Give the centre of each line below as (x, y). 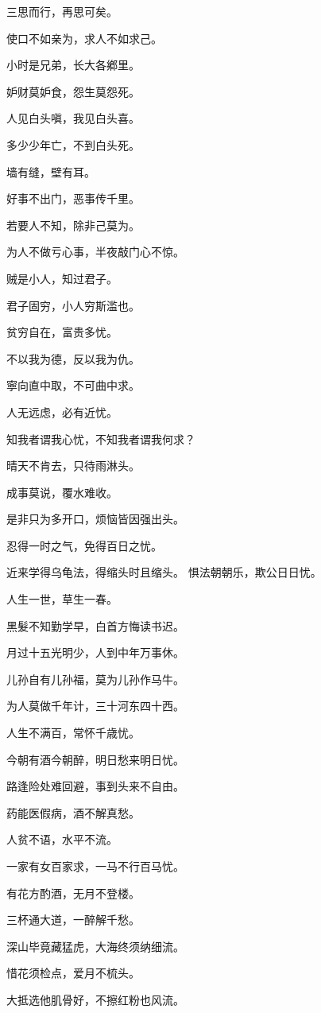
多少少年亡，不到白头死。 (73, 144)
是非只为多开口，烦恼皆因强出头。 (95, 519)
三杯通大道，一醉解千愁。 (73, 920)
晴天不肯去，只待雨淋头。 (73, 466)
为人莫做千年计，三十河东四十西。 (95, 706)
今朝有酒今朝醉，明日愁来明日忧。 (95, 759)
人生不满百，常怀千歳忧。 (73, 733)
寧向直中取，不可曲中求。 (73, 385)
